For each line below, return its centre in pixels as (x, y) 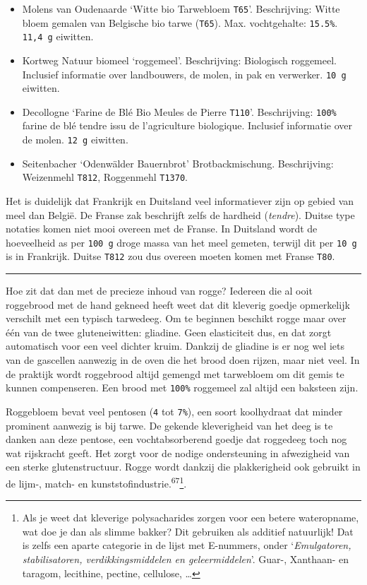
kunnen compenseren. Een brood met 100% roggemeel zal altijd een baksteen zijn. (182, 388)
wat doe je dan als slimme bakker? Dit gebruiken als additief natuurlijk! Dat (188, 531)
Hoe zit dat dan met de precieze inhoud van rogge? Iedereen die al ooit (159, 291)
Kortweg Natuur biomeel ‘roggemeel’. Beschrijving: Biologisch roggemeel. (179, 60)
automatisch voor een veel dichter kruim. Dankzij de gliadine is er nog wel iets (175, 346)
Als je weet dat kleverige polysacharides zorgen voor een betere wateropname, (191, 518)
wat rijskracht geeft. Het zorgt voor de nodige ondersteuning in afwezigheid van (178, 453)
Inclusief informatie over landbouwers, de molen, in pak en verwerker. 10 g (184, 74)
